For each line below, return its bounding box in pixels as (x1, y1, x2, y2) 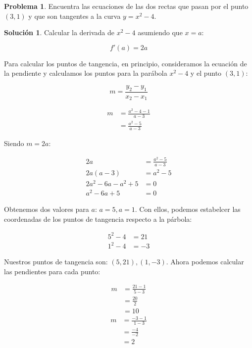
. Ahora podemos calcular (166, 256, 244, 267)
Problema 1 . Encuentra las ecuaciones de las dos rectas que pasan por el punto (4, 1, 249, 11)
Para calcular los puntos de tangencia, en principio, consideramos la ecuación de (4, 58, 247, 68)
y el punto (190, 68, 222, 78)
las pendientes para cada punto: (4, 266, 101, 276)
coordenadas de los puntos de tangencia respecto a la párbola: (4, 213, 192, 224)
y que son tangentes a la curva (28, 10, 121, 21)
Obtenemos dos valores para (4, 203, 89, 214)
